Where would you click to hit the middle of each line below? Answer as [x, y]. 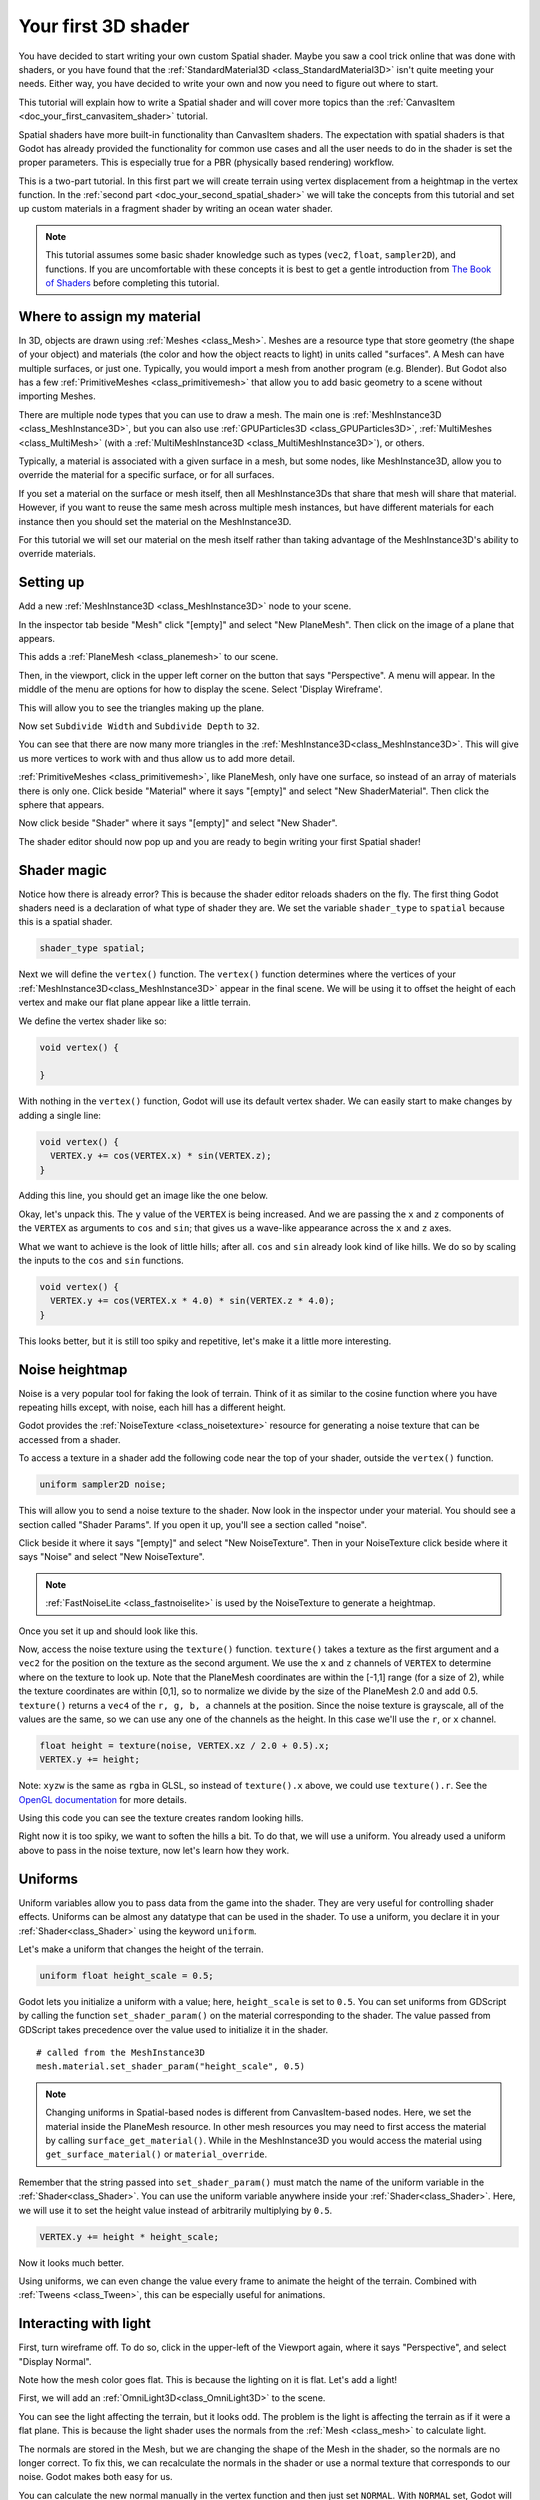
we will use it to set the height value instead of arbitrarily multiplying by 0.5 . [175, 2210]
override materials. [57, 554]
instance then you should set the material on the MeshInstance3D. [155, 521]
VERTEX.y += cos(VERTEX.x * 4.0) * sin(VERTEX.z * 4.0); [192, 1301]
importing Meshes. [57, 396]
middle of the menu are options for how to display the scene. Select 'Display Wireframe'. [200, 689]
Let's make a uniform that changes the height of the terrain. [141, 1949]
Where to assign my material [109, 316]
